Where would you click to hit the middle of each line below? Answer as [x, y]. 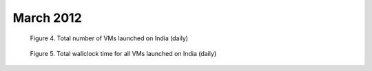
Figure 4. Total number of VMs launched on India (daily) [109, 38]
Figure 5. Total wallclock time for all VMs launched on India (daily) [123, 53]
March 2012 [47, 18]
